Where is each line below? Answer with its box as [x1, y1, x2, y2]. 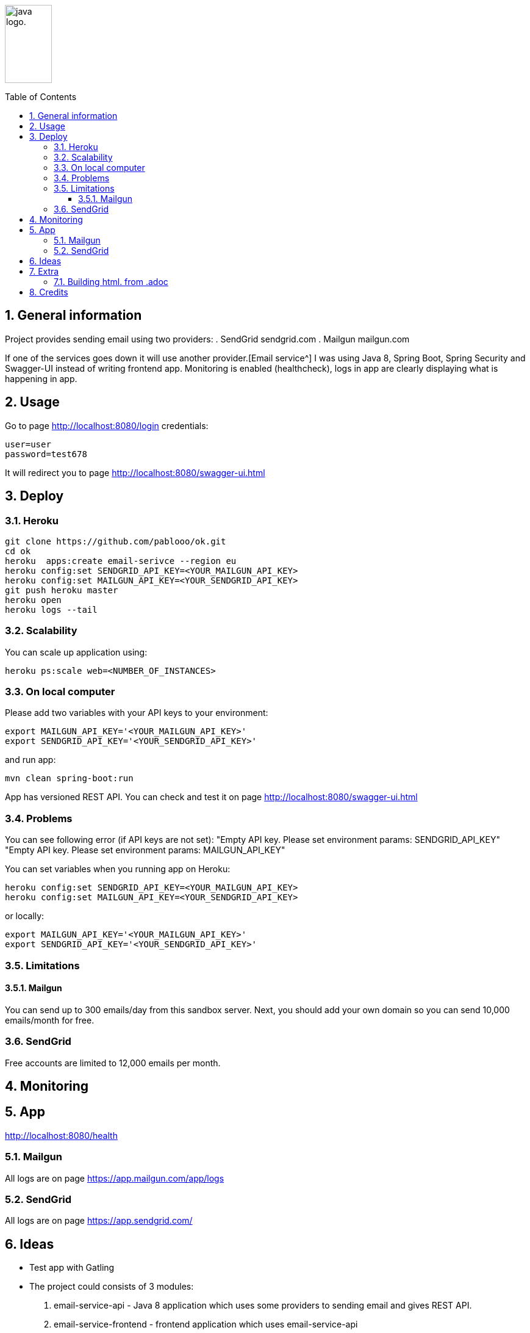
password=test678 [5, 449, 87, 459]
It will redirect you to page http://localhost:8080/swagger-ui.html [5, 467, 265, 478]
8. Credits [29, 287, 68, 297]
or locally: [5, 911, 45, 922]
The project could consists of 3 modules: [29, 1281, 194, 1292]
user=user [5, 439, 51, 449]
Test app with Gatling [29, 1262, 115, 1273]
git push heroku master [5, 585, 118, 595]
